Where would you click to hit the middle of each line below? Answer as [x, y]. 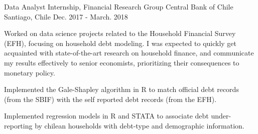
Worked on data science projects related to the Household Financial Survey [120, 33]
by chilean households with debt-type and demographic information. [140, 125]
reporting [18, 125]
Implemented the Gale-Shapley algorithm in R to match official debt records [121, 89]
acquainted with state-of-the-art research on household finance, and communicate [129, 53]
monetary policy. [30, 72]
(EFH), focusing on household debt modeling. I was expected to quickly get [120, 43]
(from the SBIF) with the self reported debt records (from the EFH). [110, 99]
